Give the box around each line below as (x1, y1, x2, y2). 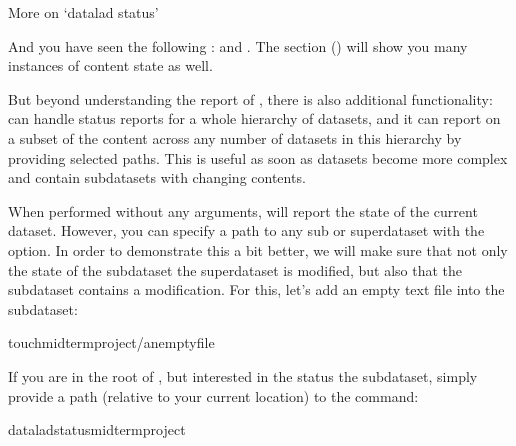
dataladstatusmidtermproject (8, 419, 186, 440)
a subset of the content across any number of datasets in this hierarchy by (8, 127, 462, 148)
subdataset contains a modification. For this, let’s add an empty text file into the (8, 279, 505, 300)
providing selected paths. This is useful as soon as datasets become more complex (8, 147, 508, 168)
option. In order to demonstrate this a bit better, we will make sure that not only (8, 239, 508, 260)
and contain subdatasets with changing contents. (8, 167, 306, 188)
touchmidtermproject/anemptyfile (8, 332, 215, 353)
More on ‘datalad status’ (8, 2, 159, 22)
